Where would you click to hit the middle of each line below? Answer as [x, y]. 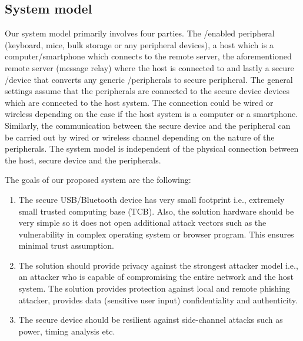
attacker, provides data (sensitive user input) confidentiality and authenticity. [158, 300]
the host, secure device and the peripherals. [83, 160]
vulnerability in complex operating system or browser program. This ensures [156, 234]
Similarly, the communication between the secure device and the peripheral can [148, 125]
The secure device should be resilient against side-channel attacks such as [151, 320]
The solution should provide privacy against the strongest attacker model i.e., [158, 265]
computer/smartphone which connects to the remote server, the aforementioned [148, 56]
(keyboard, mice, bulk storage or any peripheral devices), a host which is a [139, 44]
